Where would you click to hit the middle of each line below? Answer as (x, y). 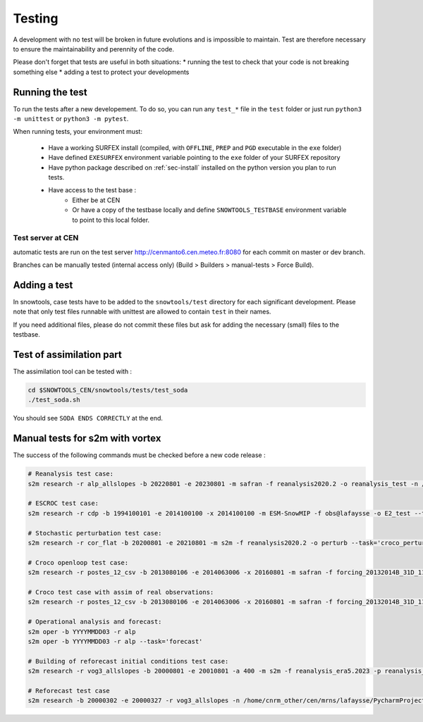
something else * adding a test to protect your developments (101, 72)
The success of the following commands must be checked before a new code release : (139, 455)
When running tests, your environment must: (78, 132)
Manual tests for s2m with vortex (87, 438)
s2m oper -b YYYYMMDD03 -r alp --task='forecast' (115, 641)
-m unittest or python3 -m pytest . (71, 119)
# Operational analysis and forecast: (95, 622)
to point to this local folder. (111, 220)
